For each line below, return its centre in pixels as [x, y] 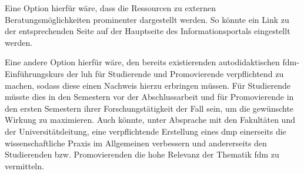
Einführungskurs [34, 73]
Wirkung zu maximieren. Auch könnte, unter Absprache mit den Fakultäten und [150, 120]
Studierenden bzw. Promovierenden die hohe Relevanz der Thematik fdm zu [142, 154]
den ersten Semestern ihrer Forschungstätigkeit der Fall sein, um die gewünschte [149, 108]
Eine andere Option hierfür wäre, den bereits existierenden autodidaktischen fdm [151, 62]
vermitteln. [24, 165]
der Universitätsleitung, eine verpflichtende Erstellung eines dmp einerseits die [146, 131]
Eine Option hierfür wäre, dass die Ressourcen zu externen [111, 8]
